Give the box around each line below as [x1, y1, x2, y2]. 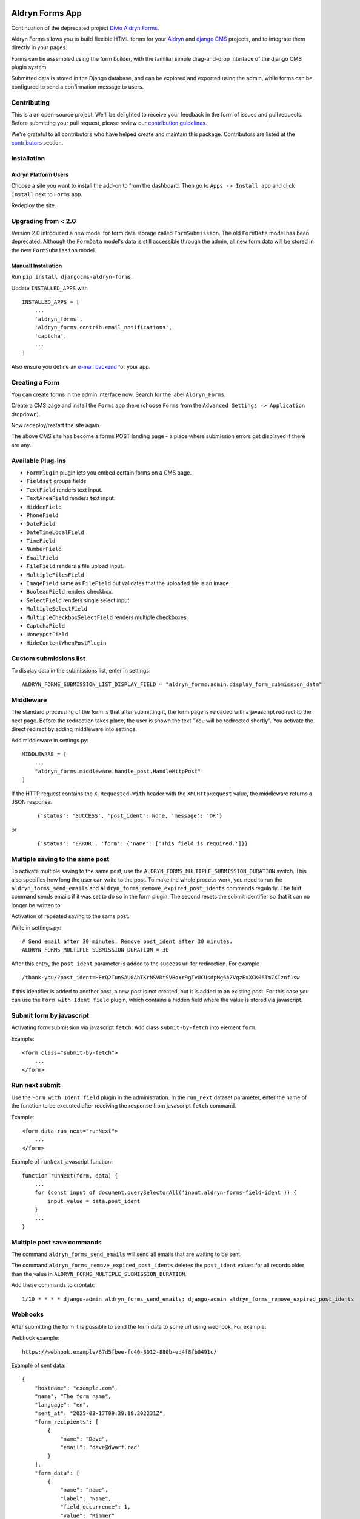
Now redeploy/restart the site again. [11, 422, 101, 429]
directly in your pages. [11, 44, 67, 51]
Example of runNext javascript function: [11, 1158, 113, 1165]
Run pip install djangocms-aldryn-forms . [11, 273, 133, 281]
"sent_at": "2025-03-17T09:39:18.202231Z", [34, 1410, 166, 1417]
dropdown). [11, 410, 41, 417]
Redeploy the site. [11, 201, 56, 209]
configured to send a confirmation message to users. [11, 83, 144, 91]
